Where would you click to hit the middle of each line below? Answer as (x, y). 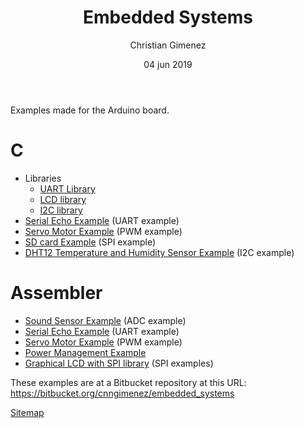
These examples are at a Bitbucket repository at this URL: (128, 382)
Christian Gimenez (168, 45)
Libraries (43, 178)
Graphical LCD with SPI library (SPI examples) (119, 363)
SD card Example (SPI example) (90, 242)
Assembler (56, 293)
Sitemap (27, 412)
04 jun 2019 (168, 64)
